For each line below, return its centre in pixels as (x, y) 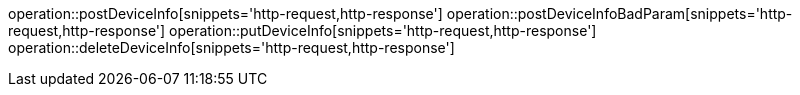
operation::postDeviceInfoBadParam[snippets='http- (619, 13)
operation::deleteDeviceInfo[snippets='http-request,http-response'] (231, 47)
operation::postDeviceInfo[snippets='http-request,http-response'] (225, 13)
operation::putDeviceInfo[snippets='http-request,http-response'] (383, 30)
